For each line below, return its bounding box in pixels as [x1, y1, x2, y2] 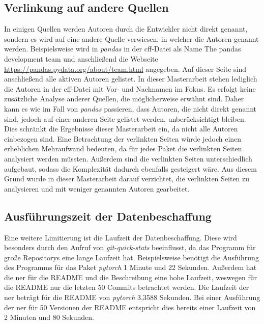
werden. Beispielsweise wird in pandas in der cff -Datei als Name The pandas [4, 43, 241, 54]
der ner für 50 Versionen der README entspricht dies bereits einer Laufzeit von [4, 302, 256, 312]
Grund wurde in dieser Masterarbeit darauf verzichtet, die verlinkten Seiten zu [4, 173, 250, 184]
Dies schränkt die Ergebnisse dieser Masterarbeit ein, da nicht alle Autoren [4, 123, 238, 134]
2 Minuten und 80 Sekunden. [4, 312, 94, 322]
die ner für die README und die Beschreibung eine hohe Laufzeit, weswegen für [4, 272, 257, 282]
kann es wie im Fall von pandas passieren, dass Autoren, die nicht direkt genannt [4, 103, 257, 114]
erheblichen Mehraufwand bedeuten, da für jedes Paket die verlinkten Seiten [4, 143, 242, 154]
